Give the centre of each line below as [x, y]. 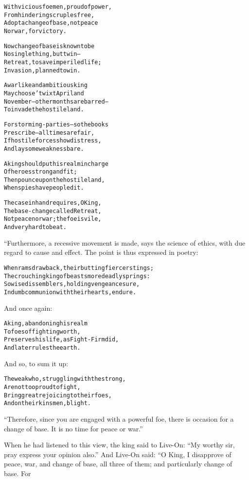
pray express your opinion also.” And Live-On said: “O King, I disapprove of [118, 454]
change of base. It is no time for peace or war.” [73, 428]
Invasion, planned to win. [42, 70]
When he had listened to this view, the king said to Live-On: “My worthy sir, [119, 445]
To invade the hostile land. [44, 110]
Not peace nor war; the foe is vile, [53, 219]
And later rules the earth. [42, 348]
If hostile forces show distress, [53, 141]
